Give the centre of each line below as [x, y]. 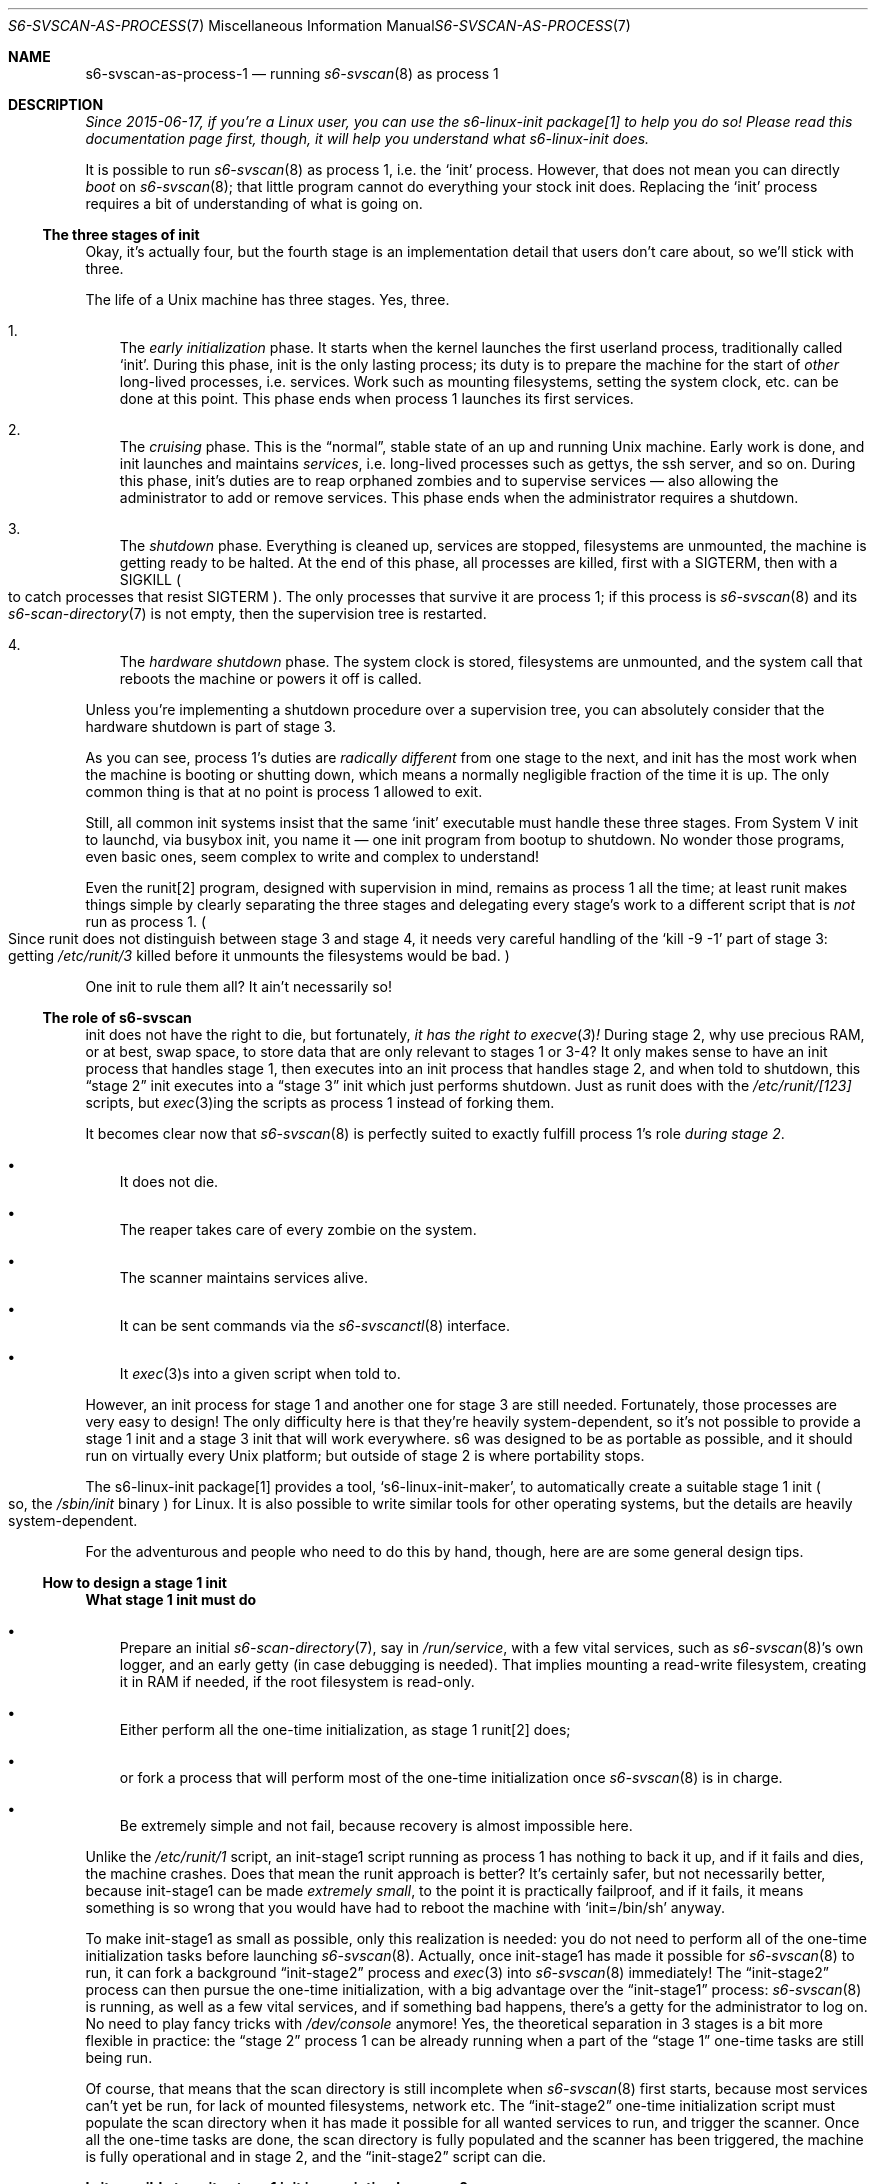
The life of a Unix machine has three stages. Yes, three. [267, 299]
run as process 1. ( [145, 921]
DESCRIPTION [56, 104]
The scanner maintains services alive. [244, 1277]
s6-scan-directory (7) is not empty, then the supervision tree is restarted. [247, 613]
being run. [119, 2057]
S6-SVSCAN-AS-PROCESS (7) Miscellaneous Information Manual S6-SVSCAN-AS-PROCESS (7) [319, 25]
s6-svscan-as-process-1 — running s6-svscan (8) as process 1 [292, 73]
